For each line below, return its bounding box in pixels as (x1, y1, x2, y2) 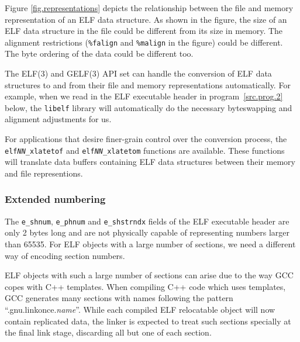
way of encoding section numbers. (5, 249, 125, 261)
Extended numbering (5, 192, 106, 206)
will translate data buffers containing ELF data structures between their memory (5, 156, 295, 168)
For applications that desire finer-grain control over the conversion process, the (5, 133, 287, 145)
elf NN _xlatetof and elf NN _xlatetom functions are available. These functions (5, 144, 285, 156)
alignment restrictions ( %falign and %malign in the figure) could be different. (5, 36, 283, 48)
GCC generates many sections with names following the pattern (5, 292, 233, 304)
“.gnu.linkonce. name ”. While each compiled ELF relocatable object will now (5, 303, 275, 315)
